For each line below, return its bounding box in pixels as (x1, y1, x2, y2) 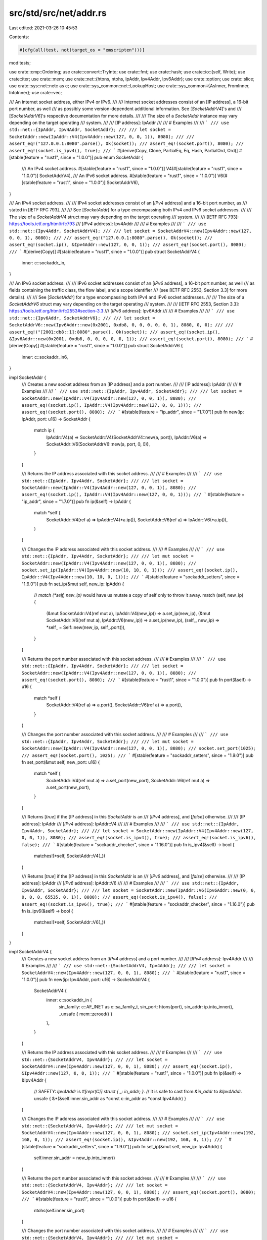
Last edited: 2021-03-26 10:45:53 (9, 25, 78, 31)
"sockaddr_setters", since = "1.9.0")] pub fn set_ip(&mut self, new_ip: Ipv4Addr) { (57, 1143, 222, 1149)
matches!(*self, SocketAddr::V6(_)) (34, 919, 106, 925)
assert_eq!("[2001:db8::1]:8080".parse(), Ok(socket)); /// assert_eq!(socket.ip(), (9, 329, 221, 335)
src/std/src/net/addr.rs (9, 7, 107, 18)
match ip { (34, 427, 55, 434)
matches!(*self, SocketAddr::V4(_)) (34, 853, 106, 859)
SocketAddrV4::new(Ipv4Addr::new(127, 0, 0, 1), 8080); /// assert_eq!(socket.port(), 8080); (21, 1189, 257, 1195)
